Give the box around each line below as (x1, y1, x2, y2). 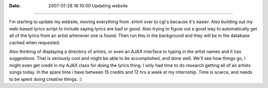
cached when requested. (9, 39, 61, 45)
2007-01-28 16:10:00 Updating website (48, 3, 129, 8)
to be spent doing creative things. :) (9, 76, 82, 82)
